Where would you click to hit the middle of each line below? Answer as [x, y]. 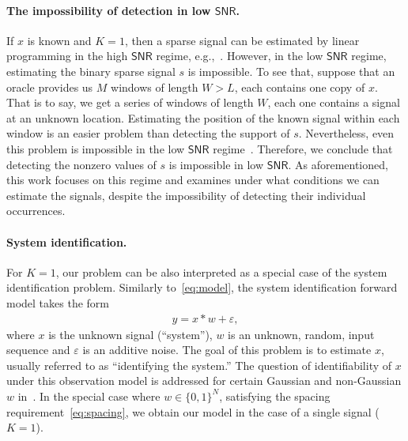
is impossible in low [216, 164]
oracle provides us [50, 87]
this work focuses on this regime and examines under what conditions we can [193, 180]
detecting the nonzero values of [81, 164]
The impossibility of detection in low [109, 10]
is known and [59, 40]
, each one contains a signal [334, 102]
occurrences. [36, 211]
